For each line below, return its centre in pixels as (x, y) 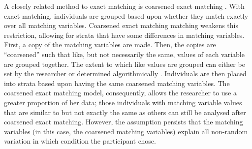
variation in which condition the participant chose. (80, 141)
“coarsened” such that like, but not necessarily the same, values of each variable (124, 54)
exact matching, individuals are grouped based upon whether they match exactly (126, 15)
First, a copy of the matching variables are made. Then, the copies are (110, 45)
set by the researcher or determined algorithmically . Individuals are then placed (125, 74)
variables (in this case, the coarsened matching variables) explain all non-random (126, 131)
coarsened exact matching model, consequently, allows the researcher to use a (120, 93)
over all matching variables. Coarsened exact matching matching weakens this (121, 25)
